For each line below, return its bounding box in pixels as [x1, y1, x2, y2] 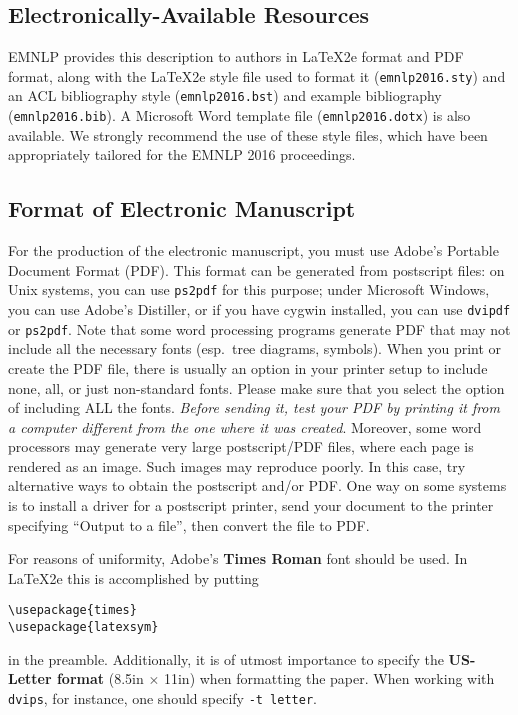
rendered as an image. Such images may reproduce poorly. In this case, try [8, 455, 466, 476]
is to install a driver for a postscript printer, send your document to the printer [8, 495, 494, 516]
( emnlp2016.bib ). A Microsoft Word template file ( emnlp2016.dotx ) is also [8, 105, 471, 126]
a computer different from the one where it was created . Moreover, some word [8, 416, 482, 437]
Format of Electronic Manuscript [8, 193, 356, 224]
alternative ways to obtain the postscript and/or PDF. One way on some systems [8, 475, 507, 496]
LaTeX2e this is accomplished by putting [8, 567, 259, 588]
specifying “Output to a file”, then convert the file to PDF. [8, 514, 370, 535]
